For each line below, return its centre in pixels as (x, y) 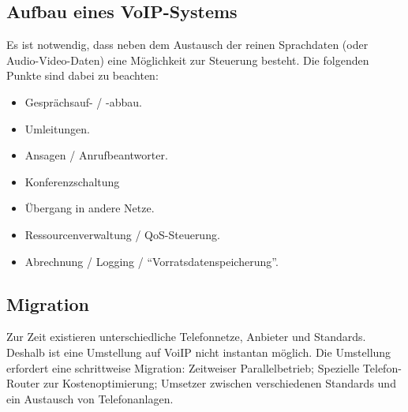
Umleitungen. (57, 128)
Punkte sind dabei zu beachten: (82, 75)
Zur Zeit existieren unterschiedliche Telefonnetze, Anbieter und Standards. (186, 337)
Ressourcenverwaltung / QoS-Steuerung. (122, 234)
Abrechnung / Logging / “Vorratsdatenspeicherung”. (152, 261)
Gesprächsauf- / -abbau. (83, 101)
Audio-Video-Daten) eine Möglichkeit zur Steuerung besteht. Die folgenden (188, 60)
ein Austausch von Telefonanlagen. (90, 398)
